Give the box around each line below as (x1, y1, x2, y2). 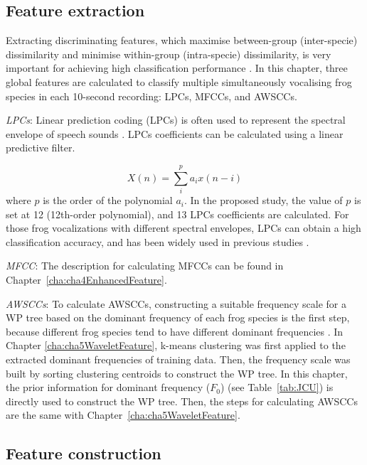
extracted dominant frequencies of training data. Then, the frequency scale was (6, 352, 351, 367)
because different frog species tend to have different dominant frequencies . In (6, 324, 344, 338)
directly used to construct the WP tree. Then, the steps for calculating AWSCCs (6, 393, 358, 408)
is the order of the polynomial (43, 193, 173, 208)
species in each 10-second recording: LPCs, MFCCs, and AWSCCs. (6, 88, 297, 103)
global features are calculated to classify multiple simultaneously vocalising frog (6, 74, 352, 89)
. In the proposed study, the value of (184, 193, 343, 208)
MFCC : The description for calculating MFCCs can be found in (6, 258, 284, 273)
